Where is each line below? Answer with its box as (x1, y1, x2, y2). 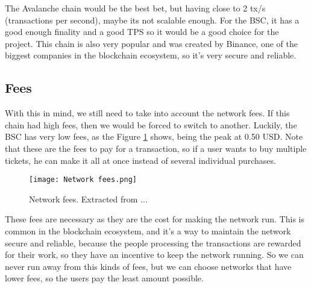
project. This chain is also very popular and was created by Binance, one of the (5, 37, 298, 49)
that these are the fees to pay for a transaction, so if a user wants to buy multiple (5, 142, 307, 154)
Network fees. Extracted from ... (29, 192, 148, 205)
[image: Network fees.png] (29, 175, 137, 184)
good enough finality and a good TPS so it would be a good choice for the (5, 25, 279, 38)
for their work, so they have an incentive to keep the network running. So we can (5, 248, 304, 261)
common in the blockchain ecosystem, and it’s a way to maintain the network (5, 224, 291, 237)
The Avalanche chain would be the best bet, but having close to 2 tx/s (5, 2, 266, 14)
